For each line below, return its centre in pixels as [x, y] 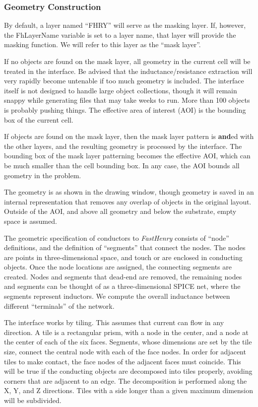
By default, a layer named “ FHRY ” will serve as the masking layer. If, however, [125, 25]
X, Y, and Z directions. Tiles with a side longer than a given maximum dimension [129, 390]
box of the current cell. [39, 119]
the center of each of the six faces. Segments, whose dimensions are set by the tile [128, 342]
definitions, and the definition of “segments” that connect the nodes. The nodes [125, 247]
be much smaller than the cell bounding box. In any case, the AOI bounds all [122, 165]
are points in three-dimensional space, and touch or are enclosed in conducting [123, 257]
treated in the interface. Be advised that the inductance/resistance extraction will [128, 71]
